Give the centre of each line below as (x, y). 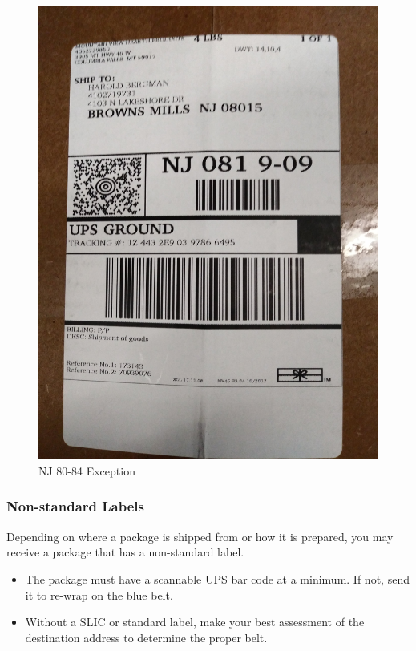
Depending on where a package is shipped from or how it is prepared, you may (200, 536)
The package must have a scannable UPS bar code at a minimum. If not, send (217, 578)
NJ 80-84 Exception (87, 470)
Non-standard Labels (75, 506)
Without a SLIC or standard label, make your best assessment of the (195, 622)
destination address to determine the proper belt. (146, 637)
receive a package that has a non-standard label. (125, 552)
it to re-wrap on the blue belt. (99, 594)
